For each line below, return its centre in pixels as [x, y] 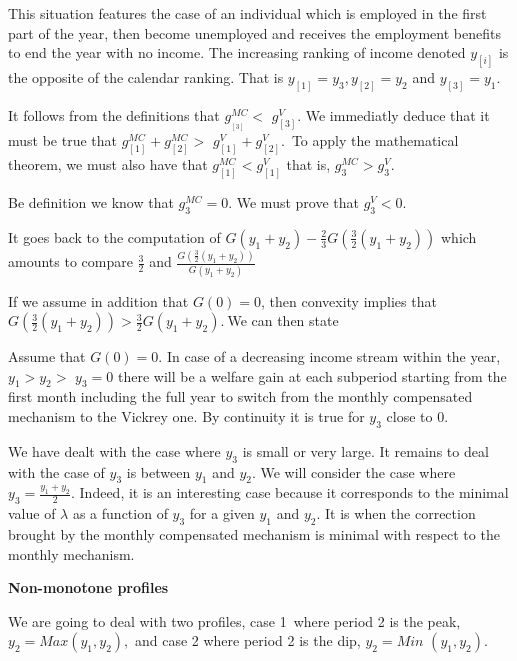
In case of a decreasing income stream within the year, [333, 356]
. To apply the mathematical [370, 140]
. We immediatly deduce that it [393, 114]
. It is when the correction [396, 513]
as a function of [120, 513]
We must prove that [297, 202]
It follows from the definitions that [114, 114]
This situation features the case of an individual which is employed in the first [247, 13]
